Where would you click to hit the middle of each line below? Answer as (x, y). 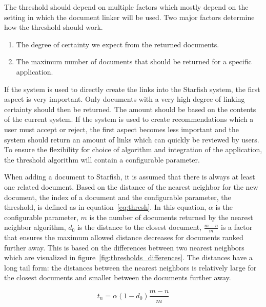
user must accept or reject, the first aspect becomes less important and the (121, 129)
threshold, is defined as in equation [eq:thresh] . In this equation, (105, 207)
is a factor (237, 227)
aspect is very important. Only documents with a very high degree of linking (125, 99)
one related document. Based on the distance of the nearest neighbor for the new (131, 186)
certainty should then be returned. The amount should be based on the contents (130, 109)
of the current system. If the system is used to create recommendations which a (129, 119)
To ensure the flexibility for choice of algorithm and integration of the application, (133, 149)
